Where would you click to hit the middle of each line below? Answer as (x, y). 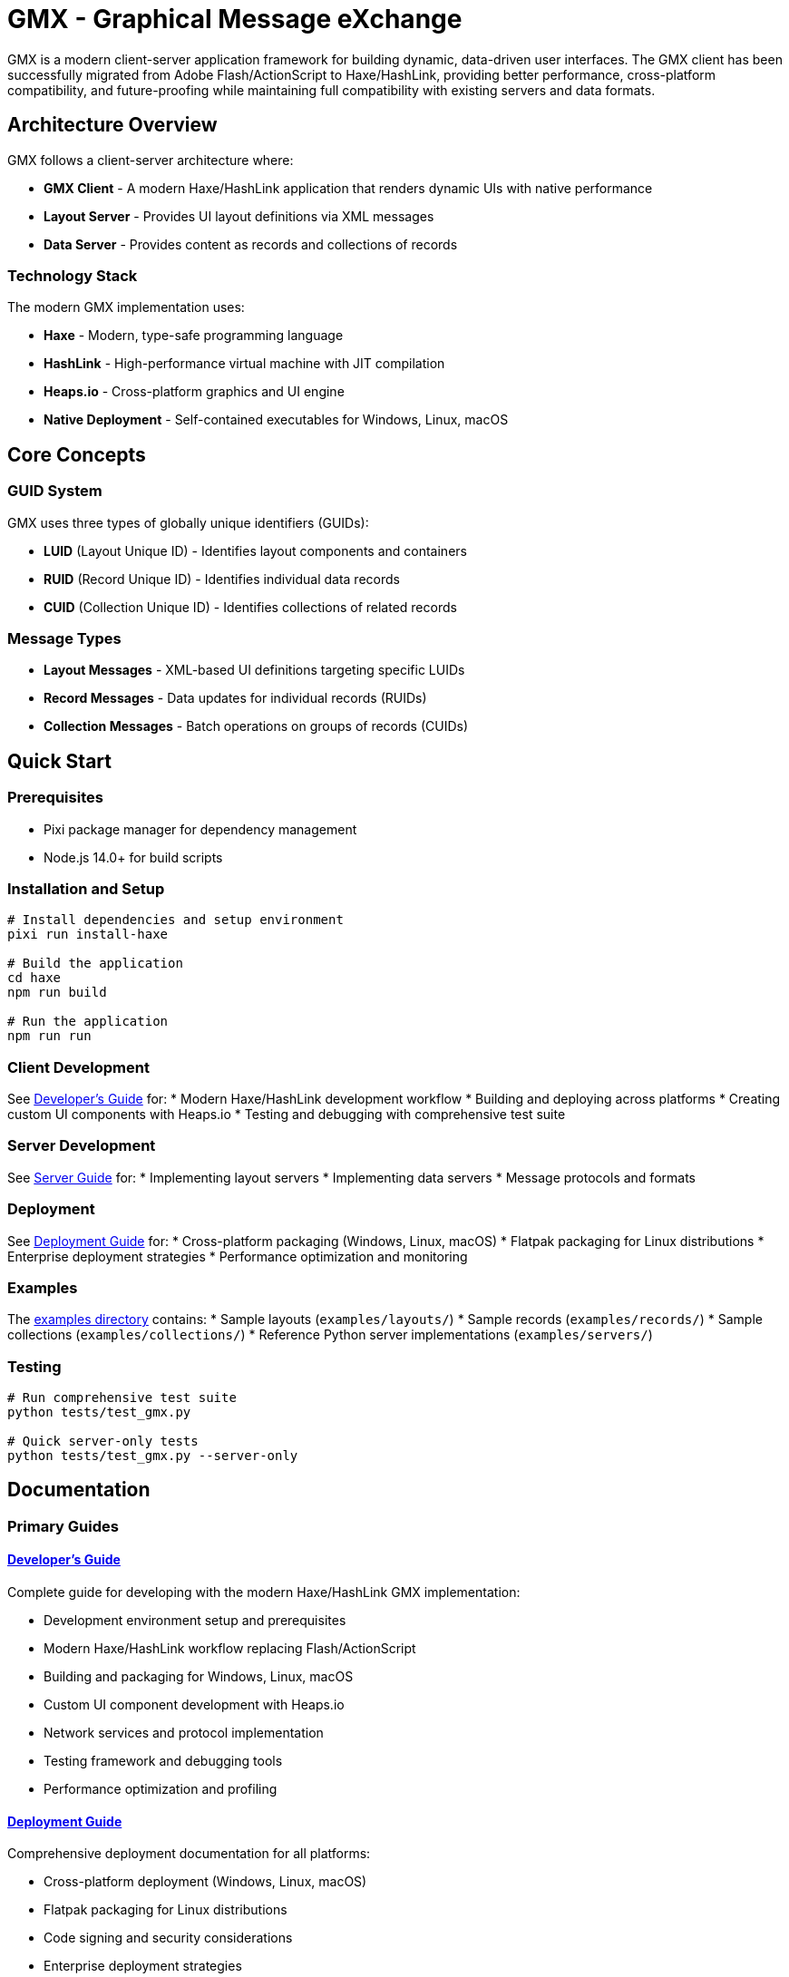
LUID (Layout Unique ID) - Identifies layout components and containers (255, 550)
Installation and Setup (86, 888)
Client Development (78, 1067)
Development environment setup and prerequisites (195, 1621)
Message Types (64, 638)
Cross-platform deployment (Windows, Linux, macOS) (205, 1882)
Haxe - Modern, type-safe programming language (194, 336)
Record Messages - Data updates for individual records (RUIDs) (235, 698)
